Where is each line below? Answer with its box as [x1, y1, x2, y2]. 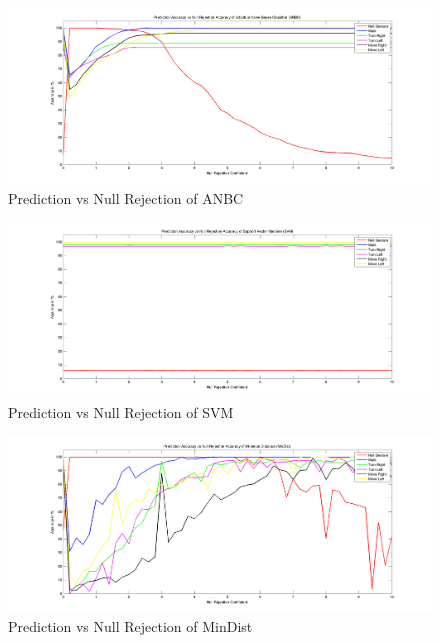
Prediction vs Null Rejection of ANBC [8, 187, 244, 208]
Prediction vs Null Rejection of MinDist [8, 616, 253, 637]
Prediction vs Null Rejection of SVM [8, 402, 234, 423]
